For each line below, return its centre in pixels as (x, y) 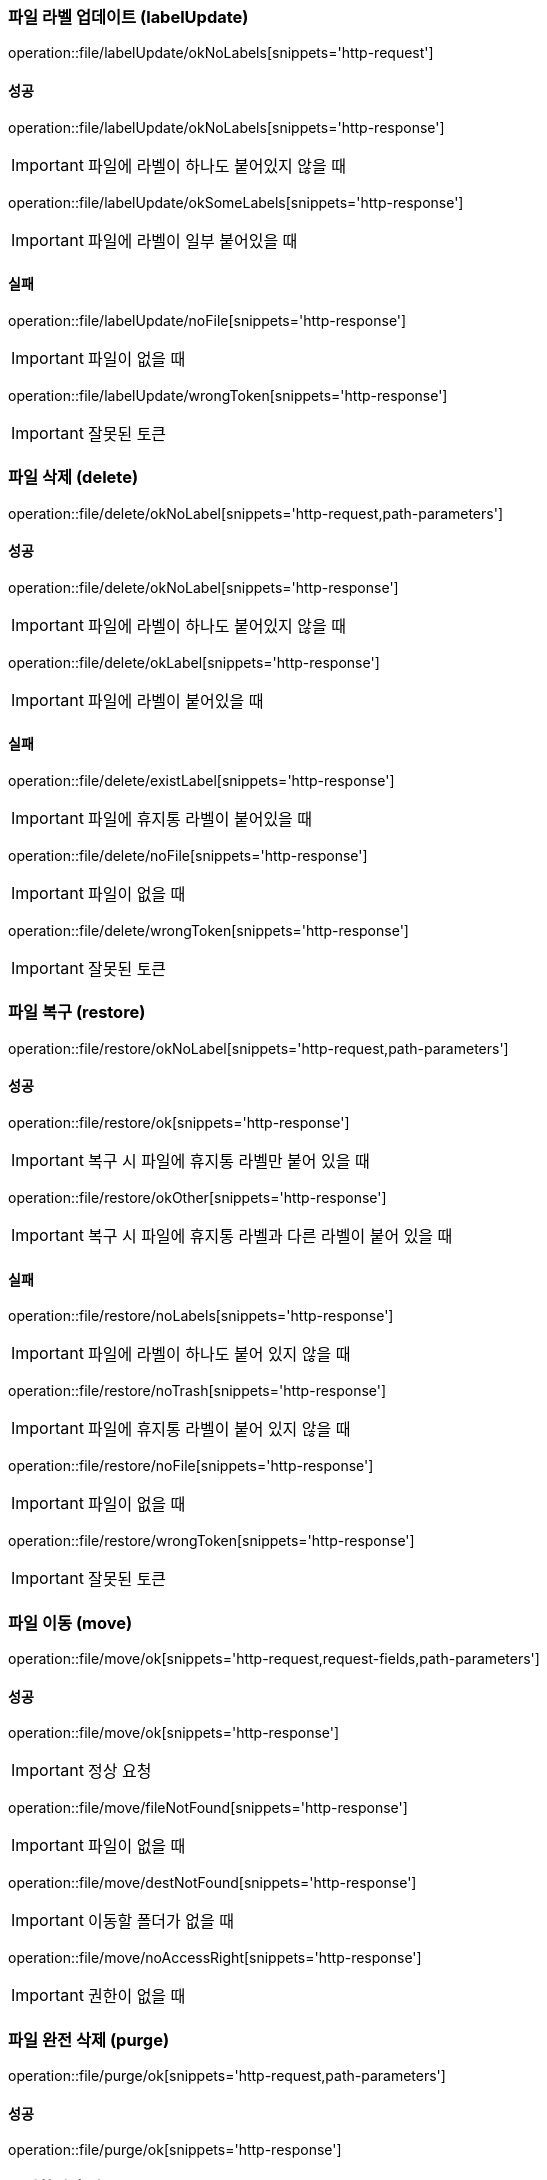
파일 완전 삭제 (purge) (89, 2039)
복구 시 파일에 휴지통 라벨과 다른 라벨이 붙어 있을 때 (270, 1235)
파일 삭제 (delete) (73, 477)
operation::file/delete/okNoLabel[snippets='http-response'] (203, 587)
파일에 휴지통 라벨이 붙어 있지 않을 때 (219, 1429)
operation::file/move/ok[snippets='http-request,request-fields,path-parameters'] (274, 1658)
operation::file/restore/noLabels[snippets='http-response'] (201, 1316)
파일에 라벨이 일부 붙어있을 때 (192, 240)
